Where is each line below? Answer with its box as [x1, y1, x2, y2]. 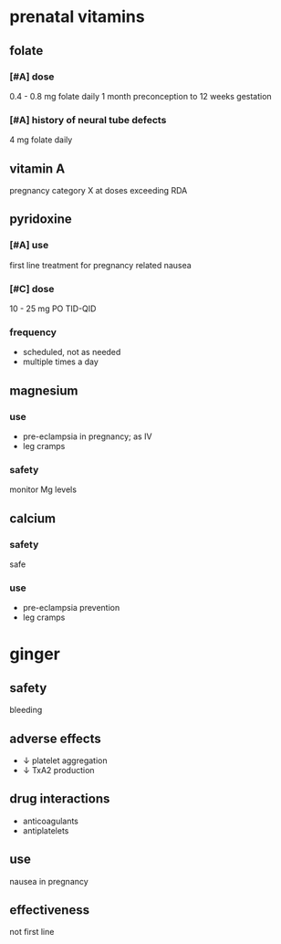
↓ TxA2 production [22, 765, 95, 776]
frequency [9, 326, 57, 339]
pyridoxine [9, 212, 72, 227]
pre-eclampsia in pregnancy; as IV [22, 431, 152, 442]
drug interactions [9, 792, 110, 807]
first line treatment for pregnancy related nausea [9, 259, 192, 270]
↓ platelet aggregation [22, 755, 108, 766]
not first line [9, 927, 55, 938]
